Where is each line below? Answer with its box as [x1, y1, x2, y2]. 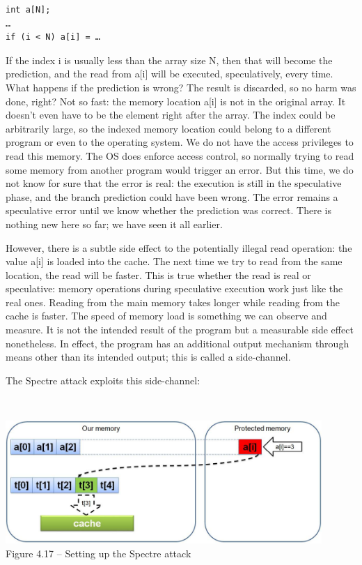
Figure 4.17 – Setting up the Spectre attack [6, 545, 191, 560]
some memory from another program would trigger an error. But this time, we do [6, 162, 354, 176]
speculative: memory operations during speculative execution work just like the [6, 281, 343, 296]
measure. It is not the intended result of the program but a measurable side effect [6, 322, 354, 337]
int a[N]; [6, 5, 51, 15]
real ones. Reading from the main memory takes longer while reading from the [6, 294, 340, 309]
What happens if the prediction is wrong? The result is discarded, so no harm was [6, 80, 356, 94]
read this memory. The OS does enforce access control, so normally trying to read [6, 148, 354, 163]
